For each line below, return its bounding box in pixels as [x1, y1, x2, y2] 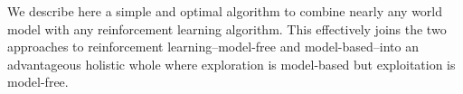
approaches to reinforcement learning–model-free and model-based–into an [7, 37, 419, 56]
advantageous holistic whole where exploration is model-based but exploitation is [7, 54, 456, 73]
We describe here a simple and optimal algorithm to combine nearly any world [7, 2, 443, 20]
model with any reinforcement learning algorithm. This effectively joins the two [7, 19, 447, 38]
